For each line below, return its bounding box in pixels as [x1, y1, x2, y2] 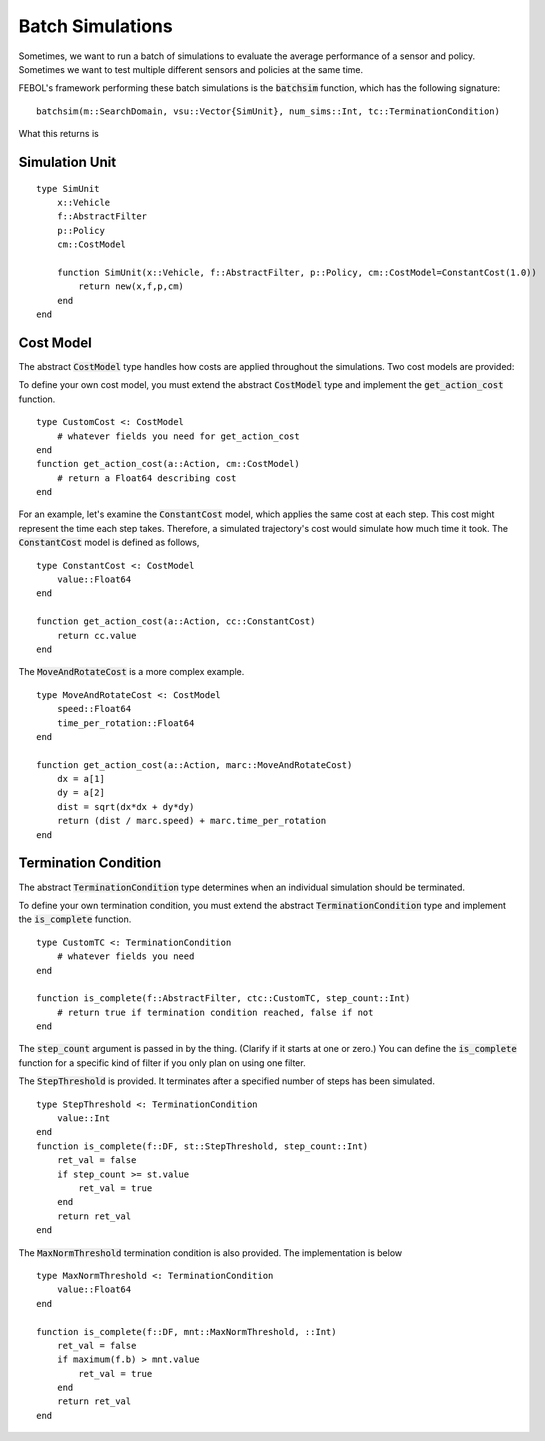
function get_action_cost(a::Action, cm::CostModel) [36, 458, 300, 470]
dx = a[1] [56, 773, 105, 785]
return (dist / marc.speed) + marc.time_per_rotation [56, 815, 327, 827]
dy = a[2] [56, 787, 105, 799]
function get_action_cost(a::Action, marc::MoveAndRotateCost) [36, 759, 353, 770]
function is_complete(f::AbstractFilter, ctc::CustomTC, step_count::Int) [36, 993, 411, 1004]
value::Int [56, 1113, 111, 1124]
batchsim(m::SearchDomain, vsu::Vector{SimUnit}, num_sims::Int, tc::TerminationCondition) [36, 105, 500, 117]
